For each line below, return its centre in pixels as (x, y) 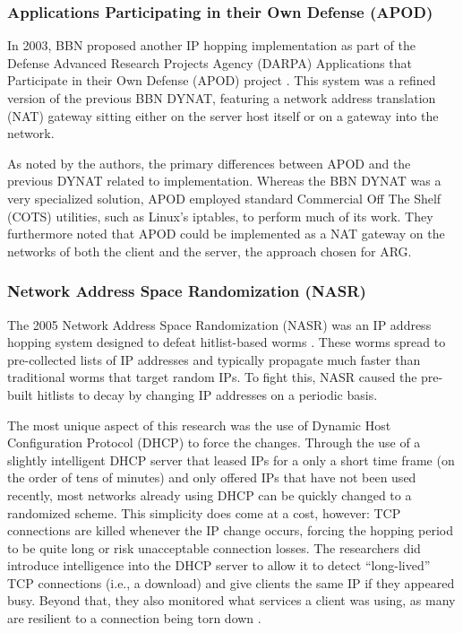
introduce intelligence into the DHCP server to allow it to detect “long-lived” (219, 565)
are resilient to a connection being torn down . (134, 618)
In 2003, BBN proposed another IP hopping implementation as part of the (211, 45)
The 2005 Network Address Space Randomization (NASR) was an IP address (219, 324)
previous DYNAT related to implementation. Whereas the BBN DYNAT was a (224, 181)
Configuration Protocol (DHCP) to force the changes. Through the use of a (214, 442)
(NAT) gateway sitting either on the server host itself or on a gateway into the (223, 115)
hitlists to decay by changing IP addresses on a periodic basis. (207, 394)
